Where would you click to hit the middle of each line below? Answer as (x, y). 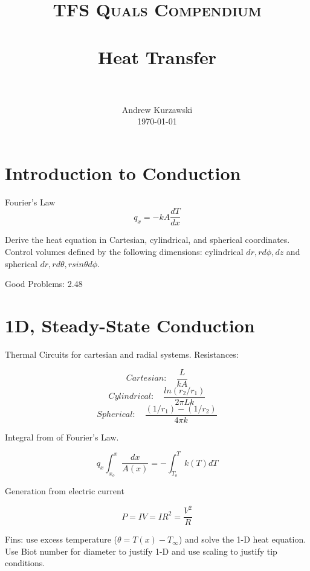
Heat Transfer (157, 56)
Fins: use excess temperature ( (61, 539)
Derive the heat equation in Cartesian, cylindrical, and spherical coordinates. (147, 240)
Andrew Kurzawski (157, 109)
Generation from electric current (65, 491)
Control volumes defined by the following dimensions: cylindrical (124, 252)
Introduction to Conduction (123, 173)
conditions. (25, 563)
